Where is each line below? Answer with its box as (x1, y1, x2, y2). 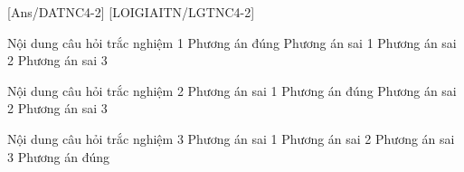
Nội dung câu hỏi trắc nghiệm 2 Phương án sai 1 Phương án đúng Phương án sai (7, 81, 457, 100)
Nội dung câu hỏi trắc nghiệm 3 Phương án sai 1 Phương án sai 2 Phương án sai (7, 129, 455, 148)
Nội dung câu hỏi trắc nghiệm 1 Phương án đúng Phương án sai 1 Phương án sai (7, 33, 457, 52)
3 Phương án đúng (7, 147, 110, 166)
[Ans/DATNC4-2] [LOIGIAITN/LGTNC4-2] (7, 3, 255, 21)
